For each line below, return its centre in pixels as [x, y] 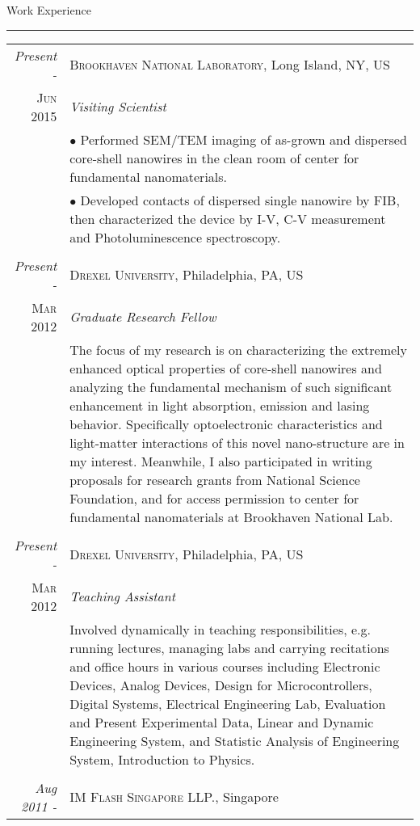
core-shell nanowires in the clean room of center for [214, 158]
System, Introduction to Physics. [162, 759]
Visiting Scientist [118, 107]
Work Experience [49, 10]
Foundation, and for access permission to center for [214, 498]
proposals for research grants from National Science [215, 479]
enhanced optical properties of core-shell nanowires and [226, 368]
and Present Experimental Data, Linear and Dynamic [222, 722]
